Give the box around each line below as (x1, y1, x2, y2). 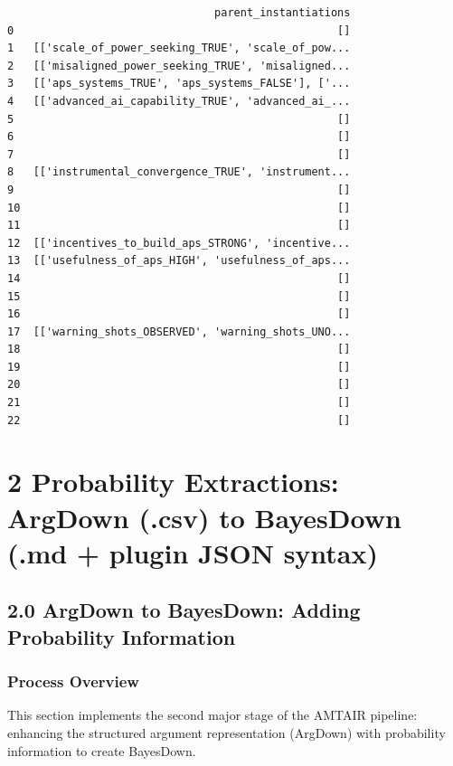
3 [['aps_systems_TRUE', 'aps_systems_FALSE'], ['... (7, 77, 351, 90)
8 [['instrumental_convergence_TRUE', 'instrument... (7, 165, 351, 179)
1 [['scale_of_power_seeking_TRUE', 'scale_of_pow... (7, 42, 351, 55)
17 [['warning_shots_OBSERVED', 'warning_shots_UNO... (7, 325, 351, 338)
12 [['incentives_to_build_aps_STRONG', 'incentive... (7, 236, 351, 250)
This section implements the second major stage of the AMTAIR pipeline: (7, 705, 418, 724)
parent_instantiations (214, 6, 351, 19)
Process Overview (7, 670, 139, 693)
